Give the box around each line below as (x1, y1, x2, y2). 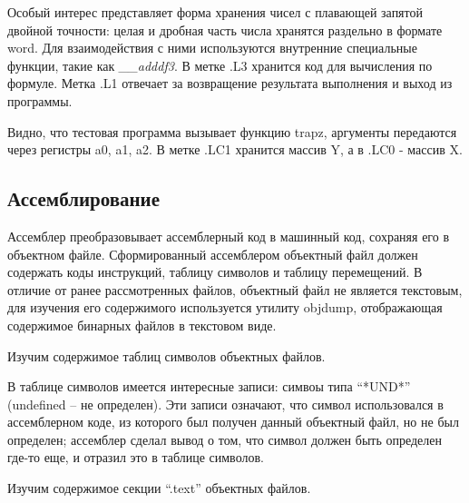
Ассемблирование (7, 184, 161, 212)
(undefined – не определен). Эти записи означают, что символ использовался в (7, 394, 444, 413)
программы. (7, 91, 73, 110)
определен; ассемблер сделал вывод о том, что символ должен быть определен (7, 429, 443, 449)
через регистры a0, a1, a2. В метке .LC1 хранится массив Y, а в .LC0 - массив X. (7, 140, 463, 159)
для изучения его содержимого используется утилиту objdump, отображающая (7, 298, 443, 317)
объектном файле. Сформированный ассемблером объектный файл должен (7, 244, 418, 263)
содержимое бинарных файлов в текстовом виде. (7, 315, 277, 334)
